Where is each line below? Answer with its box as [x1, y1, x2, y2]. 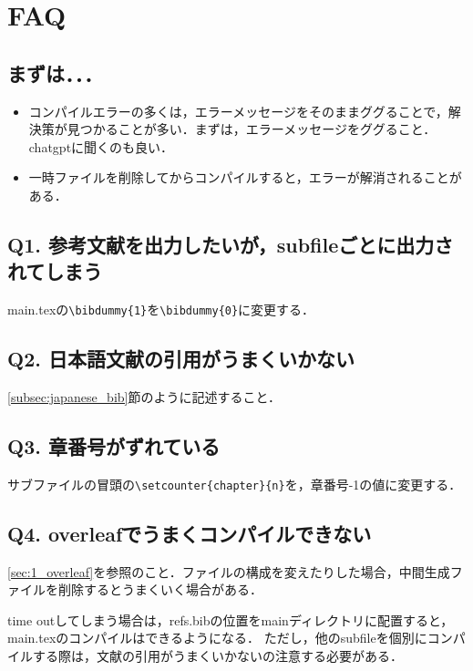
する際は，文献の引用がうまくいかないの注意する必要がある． [32, 646, 403, 666]
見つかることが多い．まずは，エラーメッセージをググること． [67, 119, 437, 139]
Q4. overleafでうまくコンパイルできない [7, 519, 372, 547]
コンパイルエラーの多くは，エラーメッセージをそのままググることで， [28, 101, 448, 120]
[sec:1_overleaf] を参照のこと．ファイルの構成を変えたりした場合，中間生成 [7, 562, 450, 581]
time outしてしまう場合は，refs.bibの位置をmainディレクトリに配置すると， [7, 610, 454, 629]
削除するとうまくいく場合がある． [57, 580, 262, 599]
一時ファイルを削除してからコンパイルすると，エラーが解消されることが [28, 168, 462, 187]
